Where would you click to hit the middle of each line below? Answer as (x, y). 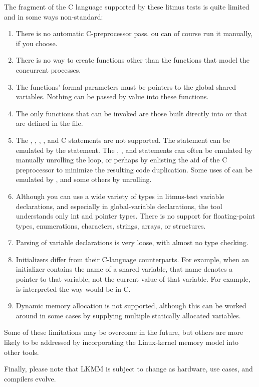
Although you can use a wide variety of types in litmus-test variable (120, 196)
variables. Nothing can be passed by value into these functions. (112, 96)
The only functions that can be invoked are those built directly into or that (132, 113)
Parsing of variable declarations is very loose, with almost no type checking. (132, 242)
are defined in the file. (49, 123)
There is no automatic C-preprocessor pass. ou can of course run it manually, (134, 33)
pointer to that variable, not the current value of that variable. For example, (133, 279)
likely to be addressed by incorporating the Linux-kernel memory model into (121, 342)
